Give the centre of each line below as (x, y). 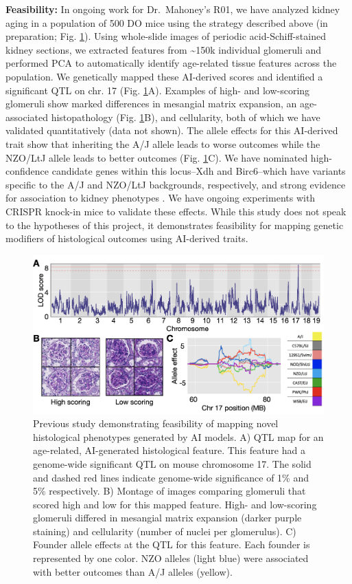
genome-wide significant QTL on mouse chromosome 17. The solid (172, 463)
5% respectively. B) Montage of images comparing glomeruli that (169, 491)
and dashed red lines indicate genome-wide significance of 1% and (171, 477)
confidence (27, 171)
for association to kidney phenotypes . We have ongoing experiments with (161, 198)
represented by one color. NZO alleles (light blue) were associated (171, 558)
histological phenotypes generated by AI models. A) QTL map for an (178, 436)
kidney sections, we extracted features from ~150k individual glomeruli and (164, 49)
